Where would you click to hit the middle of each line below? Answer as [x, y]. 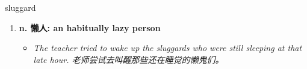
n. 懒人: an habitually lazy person [90, 27]
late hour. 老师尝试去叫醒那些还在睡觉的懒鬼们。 [129, 59]
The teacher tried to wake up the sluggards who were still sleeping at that [168, 48]
